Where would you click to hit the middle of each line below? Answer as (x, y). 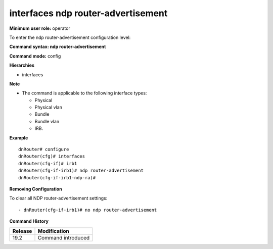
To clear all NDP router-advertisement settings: (58, 198)
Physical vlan (49, 107)
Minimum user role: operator (40, 28)
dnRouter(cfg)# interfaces (52, 156)
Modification (53, 231)
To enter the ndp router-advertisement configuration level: (70, 37)
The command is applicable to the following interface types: (84, 93)
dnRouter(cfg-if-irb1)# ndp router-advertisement (81, 171)
